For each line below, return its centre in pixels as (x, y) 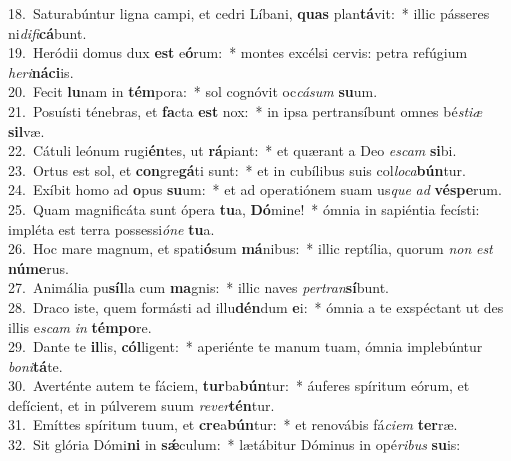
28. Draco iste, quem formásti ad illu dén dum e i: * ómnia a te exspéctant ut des (256, 306)
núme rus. (38, 267)
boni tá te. (35, 365)
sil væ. (26, 130)
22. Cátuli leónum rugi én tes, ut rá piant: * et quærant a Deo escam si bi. (232, 150)
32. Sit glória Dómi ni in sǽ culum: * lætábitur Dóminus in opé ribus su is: (234, 444)
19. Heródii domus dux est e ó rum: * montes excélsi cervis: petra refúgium (238, 52)
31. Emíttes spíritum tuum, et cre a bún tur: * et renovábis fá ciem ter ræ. (233, 424)
